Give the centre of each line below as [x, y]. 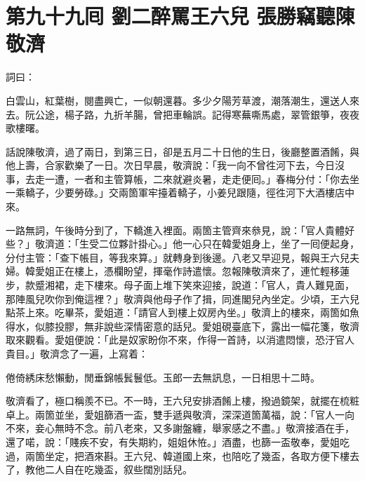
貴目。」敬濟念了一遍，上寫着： [77, 353]
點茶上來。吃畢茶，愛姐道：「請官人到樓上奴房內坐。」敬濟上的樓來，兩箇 [173, 312]
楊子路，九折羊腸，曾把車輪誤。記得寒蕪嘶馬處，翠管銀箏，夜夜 [212, 114]
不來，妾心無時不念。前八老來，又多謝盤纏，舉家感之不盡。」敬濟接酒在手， [180, 428]
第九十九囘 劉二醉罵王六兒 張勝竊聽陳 [180, 16]
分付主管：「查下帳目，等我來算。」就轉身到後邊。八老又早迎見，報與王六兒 [178, 257]
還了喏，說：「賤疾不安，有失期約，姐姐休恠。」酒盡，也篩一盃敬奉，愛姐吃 [178, 441]
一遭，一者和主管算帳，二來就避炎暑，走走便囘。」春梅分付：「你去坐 [202, 178]
